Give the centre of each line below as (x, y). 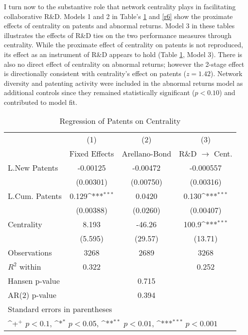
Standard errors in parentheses (60, 309)
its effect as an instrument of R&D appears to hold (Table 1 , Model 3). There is (123, 54)
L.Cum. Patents (35, 196)
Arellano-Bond (147, 153)
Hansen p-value (34, 280)
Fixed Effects (92, 153)
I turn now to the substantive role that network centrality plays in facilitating (120, 6)
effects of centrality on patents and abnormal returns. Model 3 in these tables (119, 26)
